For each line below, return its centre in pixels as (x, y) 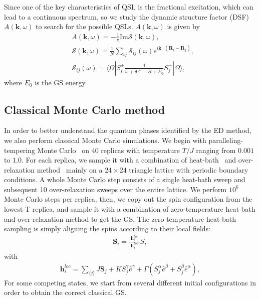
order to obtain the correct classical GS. (65, 292)
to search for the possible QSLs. (84, 26)
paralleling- (226, 140)
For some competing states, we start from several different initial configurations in (130, 282)
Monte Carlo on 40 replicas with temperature (109, 150)
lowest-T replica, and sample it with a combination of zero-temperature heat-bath (130, 209)
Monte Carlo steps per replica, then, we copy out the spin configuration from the (128, 199)
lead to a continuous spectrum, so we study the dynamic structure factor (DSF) (126, 16)
